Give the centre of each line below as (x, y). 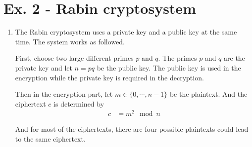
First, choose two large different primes (74, 58)
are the (234, 58)
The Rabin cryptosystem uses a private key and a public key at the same (126, 32)
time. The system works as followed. (70, 41)
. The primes (177, 58)
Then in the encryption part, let (64, 94)
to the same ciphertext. (50, 138)
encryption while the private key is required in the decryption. (109, 77)
